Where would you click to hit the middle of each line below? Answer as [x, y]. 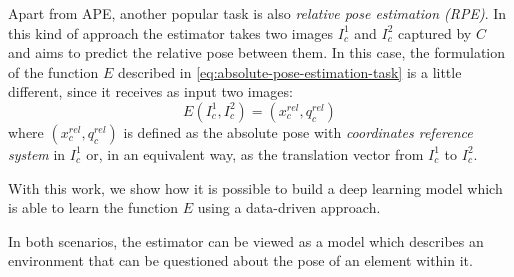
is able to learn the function [93, 207]
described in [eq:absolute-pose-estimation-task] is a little [289, 71]
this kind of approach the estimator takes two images [171, 32]
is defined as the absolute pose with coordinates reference [298, 131]
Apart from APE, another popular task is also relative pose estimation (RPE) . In [257, 13]
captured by [435, 32]
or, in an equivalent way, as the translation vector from [255, 153]
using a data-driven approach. [289, 207]
